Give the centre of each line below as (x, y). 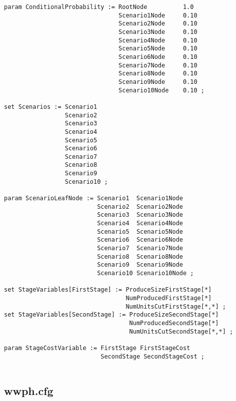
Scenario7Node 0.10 (158, 65)
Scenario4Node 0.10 (158, 40)
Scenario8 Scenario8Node (140, 256)
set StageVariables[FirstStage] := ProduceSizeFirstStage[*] (108, 290)
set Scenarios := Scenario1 (51, 107)
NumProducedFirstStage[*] (169, 298)
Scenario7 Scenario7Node (140, 248)
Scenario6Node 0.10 (158, 57)
